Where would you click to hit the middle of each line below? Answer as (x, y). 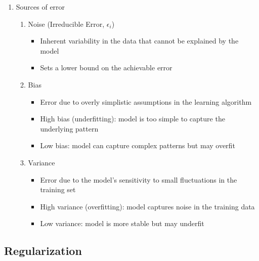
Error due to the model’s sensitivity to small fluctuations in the (139, 179)
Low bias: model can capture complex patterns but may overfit (138, 145)
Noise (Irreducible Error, (66, 24)
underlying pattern (69, 128)
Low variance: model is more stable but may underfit (122, 223)
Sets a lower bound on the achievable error (106, 68)
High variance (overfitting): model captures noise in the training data (147, 206)
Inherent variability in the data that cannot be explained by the (139, 41)
